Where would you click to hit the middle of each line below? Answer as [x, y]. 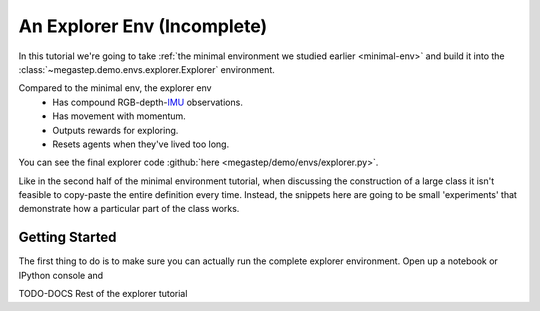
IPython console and [61, 275]
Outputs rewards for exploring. [115, 130]
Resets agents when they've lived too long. [141, 144]
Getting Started [67, 237]
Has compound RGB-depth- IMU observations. [148, 102]
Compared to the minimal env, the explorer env [115, 88]
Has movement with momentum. [119, 116]
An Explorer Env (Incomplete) [143, 26]
